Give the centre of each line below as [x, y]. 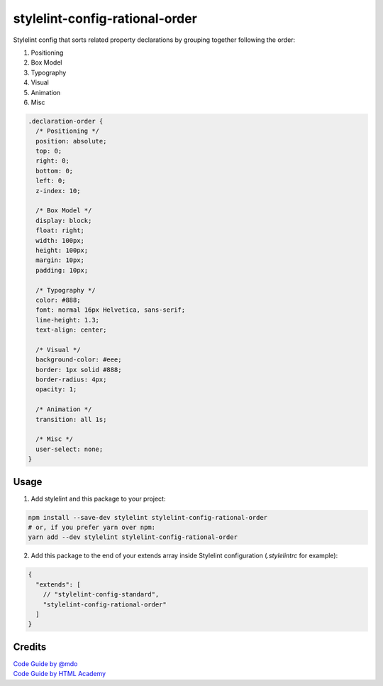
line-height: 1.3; [67, 320]
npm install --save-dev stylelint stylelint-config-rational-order [148, 517]
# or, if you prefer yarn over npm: [92, 528]
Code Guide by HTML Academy [60, 674]
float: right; [60, 230]
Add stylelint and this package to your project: [98, 499]
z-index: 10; [58, 191]
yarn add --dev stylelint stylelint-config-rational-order [133, 537]
